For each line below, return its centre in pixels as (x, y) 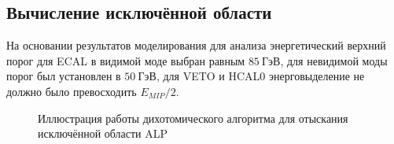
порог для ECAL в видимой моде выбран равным (126, 60)
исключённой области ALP (103, 133)
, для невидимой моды (334, 60)
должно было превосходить (72, 91)
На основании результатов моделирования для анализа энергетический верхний (196, 45)
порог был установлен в (64, 76)
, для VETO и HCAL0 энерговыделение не (260, 76)
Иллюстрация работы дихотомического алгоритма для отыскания (193, 118)
